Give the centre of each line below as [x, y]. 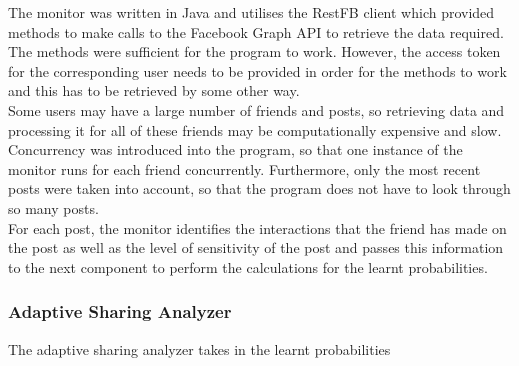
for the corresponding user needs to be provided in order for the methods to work [257, 70]
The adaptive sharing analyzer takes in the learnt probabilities [199, 348]
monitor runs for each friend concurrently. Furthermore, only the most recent [244, 168]
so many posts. [53, 207]
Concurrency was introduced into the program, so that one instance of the [235, 149]
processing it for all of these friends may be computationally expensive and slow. [255, 129]
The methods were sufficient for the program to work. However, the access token [254, 51]
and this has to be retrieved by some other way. [154, 90]
